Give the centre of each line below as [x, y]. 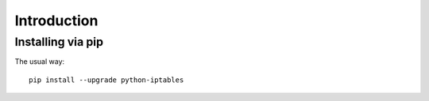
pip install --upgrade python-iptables [106, 80]
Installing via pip [59, 42]
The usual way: [40, 62]
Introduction [56, 21]
